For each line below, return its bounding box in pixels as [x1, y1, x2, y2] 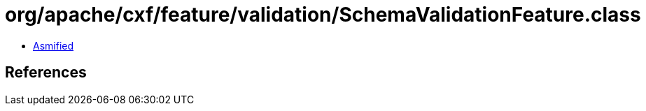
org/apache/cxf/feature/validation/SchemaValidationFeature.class [5, 3, 641, 27]
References [5, 64, 87, 82]
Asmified [33, 39, 74, 52]
